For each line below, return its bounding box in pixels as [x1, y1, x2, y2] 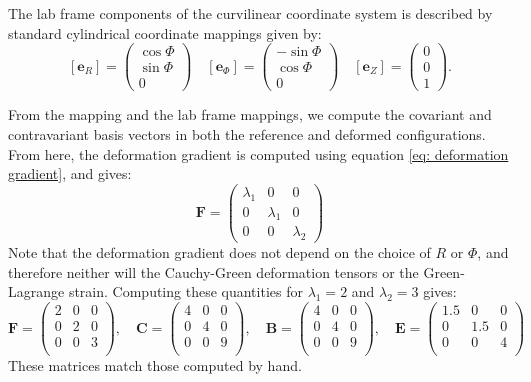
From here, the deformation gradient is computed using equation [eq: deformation [8, 143, 509, 164]
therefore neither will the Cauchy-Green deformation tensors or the [8, 261, 419, 282]
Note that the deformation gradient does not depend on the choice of [8, 242, 431, 263]
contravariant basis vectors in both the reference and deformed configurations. [8, 123, 486, 144]
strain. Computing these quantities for [68, 281, 303, 302]
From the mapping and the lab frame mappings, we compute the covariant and [8, 104, 492, 125]
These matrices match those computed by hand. [8, 355, 302, 376]
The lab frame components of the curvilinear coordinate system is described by [8, 3, 493, 23]
